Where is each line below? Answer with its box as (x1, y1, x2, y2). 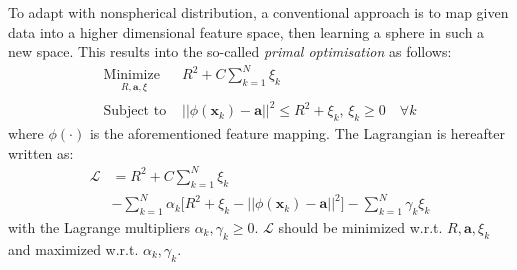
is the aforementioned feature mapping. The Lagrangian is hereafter (89, 123, 505, 144)
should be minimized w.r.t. (278, 216, 443, 237)
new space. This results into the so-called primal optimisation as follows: (8, 41, 452, 62)
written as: (8, 142, 74, 163)
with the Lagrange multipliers (8, 216, 190, 237)
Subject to (103, 104, 167, 119)
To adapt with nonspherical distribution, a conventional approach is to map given (8, 2, 509, 22)
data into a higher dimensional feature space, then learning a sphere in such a (8, 21, 485, 42)
